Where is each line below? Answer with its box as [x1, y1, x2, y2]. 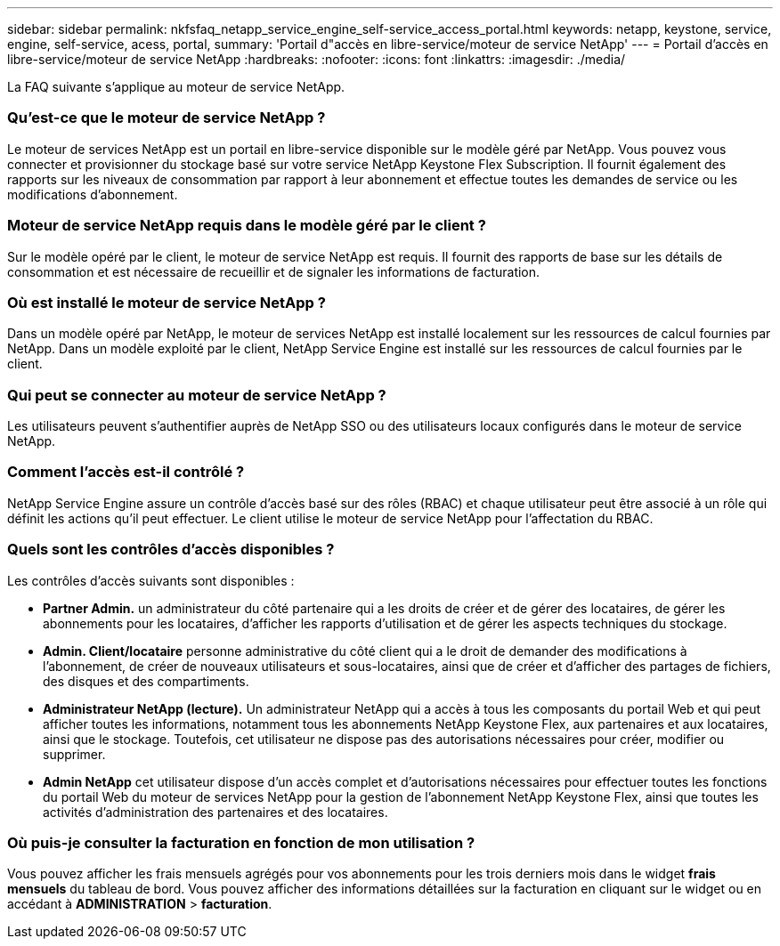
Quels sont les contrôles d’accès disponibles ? [7, 540, 335, 559]
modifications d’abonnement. [7, 186, 178, 202]
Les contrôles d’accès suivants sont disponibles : [7, 572, 295, 588]
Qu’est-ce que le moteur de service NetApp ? [7, 109, 326, 127]
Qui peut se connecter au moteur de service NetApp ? [7, 385, 386, 404]
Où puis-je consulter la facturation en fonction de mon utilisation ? [7, 833, 475, 852]
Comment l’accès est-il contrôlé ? [7, 463, 245, 481]
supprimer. [43, 746, 106, 762]
